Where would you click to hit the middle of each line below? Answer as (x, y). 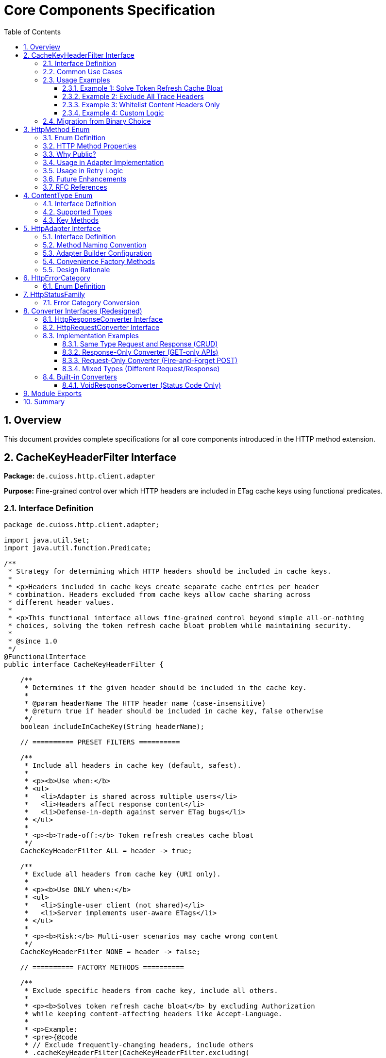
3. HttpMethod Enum (57, 129)
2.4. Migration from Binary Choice (97, 121)
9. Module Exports (53, 393)
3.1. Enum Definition (74, 137)
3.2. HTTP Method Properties (90, 146)
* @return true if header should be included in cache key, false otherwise (174, 711)
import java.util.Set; (47, 540)
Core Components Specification (110, 10)
